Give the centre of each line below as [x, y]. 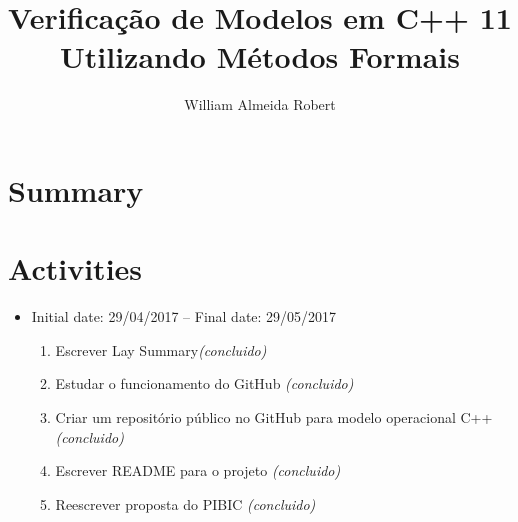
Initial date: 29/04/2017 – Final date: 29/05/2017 [184, 316]
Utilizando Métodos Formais [259, 56]
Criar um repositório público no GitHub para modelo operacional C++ [274, 417]
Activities [75, 268]
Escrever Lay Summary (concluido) [161, 349]
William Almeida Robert [260, 104]
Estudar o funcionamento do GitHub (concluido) [204, 383]
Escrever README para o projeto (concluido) [198, 470]
